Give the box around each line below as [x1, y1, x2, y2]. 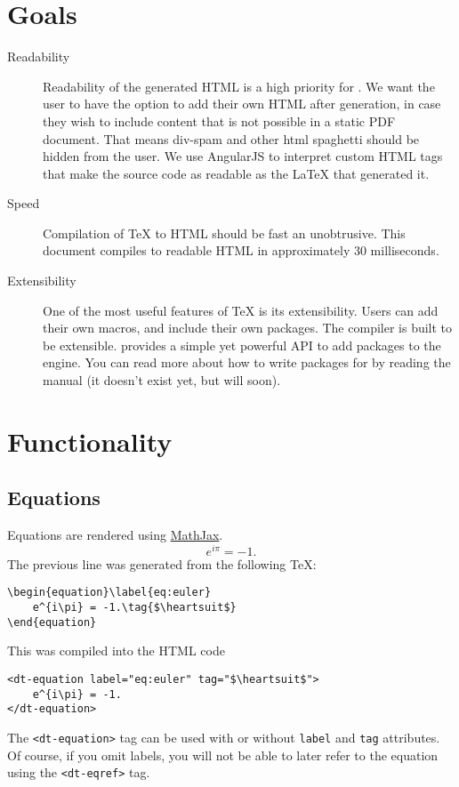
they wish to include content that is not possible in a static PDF [43, 111, 396, 130]
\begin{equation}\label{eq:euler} [7, 586, 212, 599]
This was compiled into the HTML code [7, 641, 225, 660]
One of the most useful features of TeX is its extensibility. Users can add [43, 301, 439, 319]
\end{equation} [7, 615, 97, 629]
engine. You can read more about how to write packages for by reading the [43, 353, 451, 372]
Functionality [7, 422, 173, 459]
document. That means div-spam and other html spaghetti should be [43, 129, 420, 148]
